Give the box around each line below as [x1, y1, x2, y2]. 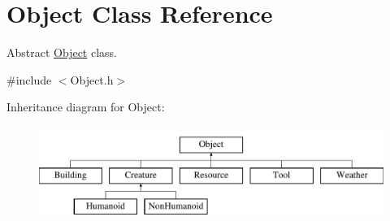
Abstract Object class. [6, 44, 117, 61]
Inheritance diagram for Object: [6, 98, 165, 115]
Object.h [70, 71, 114, 88]
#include [6, 71, 52, 88]
